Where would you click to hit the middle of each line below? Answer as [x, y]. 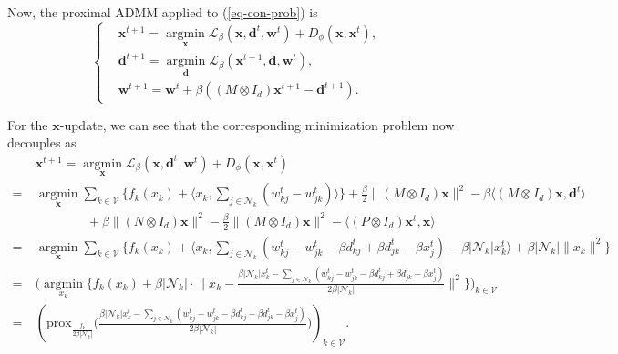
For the [28, 124]
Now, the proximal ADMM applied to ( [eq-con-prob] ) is [163, 12]
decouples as [42, 142]
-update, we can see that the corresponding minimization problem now [257, 124]
